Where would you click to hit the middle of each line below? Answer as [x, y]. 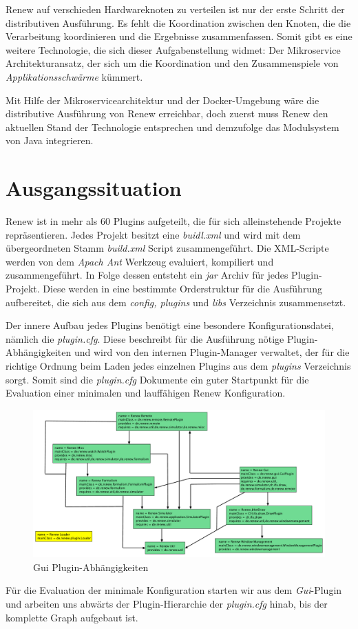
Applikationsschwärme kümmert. [74, 76]
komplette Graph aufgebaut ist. [72, 617]
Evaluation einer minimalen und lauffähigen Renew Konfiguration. [146, 393]
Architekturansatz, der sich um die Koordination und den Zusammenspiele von [172, 63]
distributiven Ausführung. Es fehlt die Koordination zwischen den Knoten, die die [178, 22]
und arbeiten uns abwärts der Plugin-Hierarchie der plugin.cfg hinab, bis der [167, 604]
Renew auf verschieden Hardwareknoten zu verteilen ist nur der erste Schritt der [175, 9]
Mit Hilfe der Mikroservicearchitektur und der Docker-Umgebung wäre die [162, 100]
